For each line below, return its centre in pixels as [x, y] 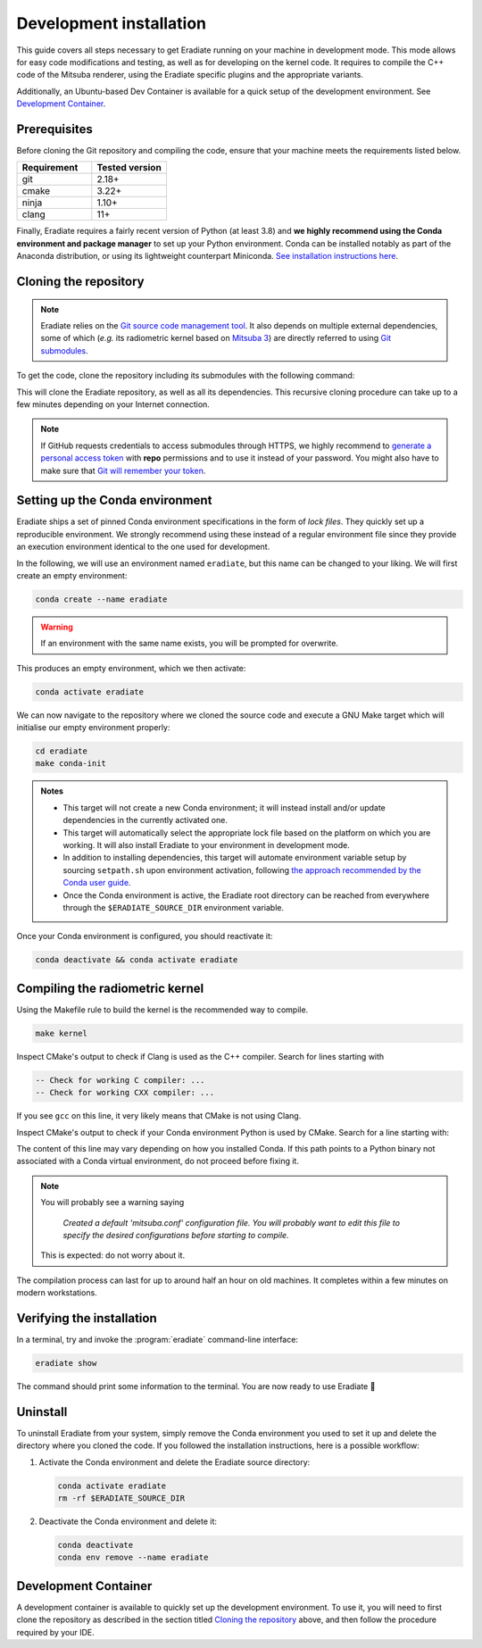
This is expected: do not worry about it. [113, 1255]
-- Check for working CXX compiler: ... [125, 1093]
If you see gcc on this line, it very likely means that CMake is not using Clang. [159, 1116]
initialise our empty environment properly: [93, 728]
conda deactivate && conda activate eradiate [137, 960]
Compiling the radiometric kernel [110, 988]
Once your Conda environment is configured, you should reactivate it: [145, 936]
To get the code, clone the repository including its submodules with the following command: [186, 376]
